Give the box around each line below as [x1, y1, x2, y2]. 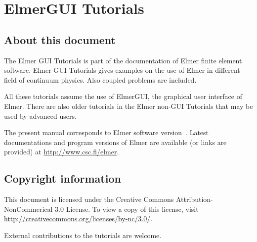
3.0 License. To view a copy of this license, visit [55, 203, 199, 214]
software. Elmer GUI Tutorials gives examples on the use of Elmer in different [4, 65, 240, 75]
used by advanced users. [4, 110, 77, 121]
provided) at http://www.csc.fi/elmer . [4, 146, 119, 157]
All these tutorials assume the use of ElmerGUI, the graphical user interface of [4, 91, 242, 101]
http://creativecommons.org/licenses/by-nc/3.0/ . [4, 213, 153, 224]
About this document [4, 32, 116, 47]
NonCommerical [4, 203, 53, 214]
